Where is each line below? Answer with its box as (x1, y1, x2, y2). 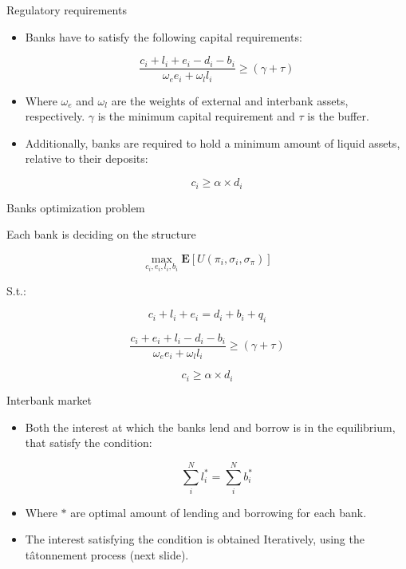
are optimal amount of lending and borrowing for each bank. (70, 504, 367, 520)
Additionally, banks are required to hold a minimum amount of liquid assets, (25, 134, 400, 151)
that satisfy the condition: (25, 434, 152, 451)
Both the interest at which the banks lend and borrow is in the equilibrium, (25, 418, 396, 435)
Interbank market (6, 391, 93, 408)
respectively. (25, 108, 85, 124)
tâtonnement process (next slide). (25, 547, 189, 563)
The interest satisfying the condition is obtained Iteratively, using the (25, 531, 365, 547)
